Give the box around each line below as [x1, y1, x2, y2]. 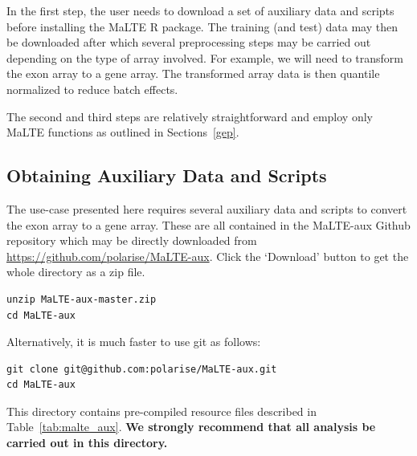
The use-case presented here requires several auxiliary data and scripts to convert [6, 200, 407, 217]
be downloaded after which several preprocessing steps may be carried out [6, 34, 371, 51]
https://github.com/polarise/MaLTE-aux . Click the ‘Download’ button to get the [6, 247, 409, 264]
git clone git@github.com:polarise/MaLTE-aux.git [6, 363, 277, 375]
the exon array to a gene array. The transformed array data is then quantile [6, 65, 380, 82]
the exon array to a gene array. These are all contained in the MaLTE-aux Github [6, 216, 411, 233]
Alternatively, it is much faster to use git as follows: [6, 333, 261, 350]
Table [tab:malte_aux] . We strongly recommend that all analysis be [6, 418, 376, 435]
